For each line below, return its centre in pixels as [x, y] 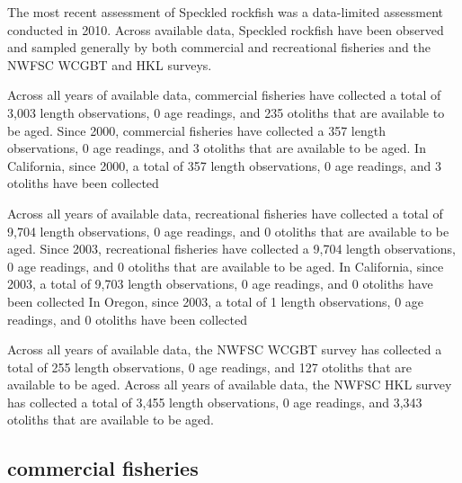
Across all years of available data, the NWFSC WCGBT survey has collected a [225, 349]
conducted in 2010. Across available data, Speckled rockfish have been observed [226, 29]
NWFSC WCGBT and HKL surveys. [110, 64]
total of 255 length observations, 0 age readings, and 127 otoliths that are [209, 367]
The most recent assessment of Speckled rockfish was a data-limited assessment [225, 12]
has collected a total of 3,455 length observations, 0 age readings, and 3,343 [215, 402]
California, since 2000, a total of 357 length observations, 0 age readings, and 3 [225, 165]
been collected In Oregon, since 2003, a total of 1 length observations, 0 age [216, 301]
